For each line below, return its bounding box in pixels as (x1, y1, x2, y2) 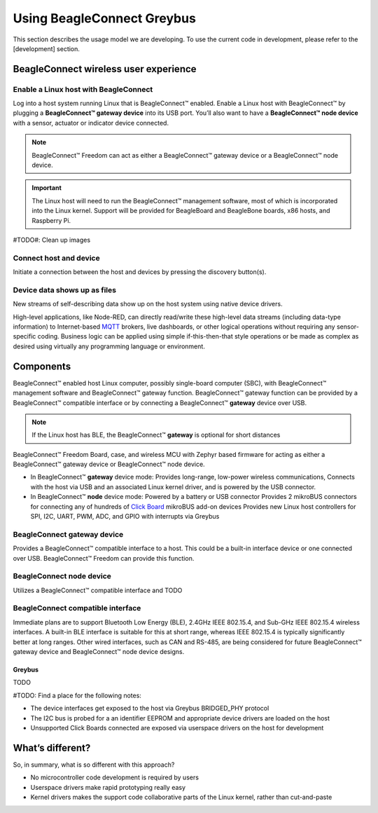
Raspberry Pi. (31, 216, 71, 224)
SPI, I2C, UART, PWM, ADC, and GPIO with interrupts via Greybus (30, 512, 220, 521)
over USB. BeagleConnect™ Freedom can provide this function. (13, 554, 195, 562)
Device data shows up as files (13, 285, 117, 294)
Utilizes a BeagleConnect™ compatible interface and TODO (13, 586, 183, 594)
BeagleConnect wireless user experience (13, 63, 197, 75)
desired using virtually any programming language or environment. (13, 342, 206, 350)
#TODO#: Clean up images (13, 235, 91, 244)
